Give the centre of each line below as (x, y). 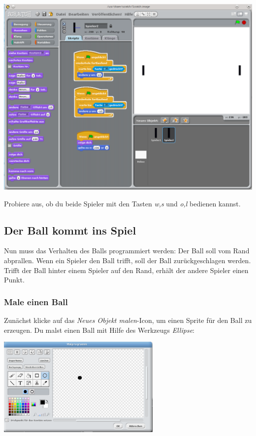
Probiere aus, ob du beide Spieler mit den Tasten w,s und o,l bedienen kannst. (122, 203)
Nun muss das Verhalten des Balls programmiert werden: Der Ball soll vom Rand (127, 251)
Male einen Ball (36, 301)
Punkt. (14, 280)
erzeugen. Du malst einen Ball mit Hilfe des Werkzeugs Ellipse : (99, 330)
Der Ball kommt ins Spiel (70, 230)
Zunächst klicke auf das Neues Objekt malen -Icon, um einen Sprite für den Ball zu (128, 320)
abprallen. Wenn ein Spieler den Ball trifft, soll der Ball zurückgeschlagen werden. (128, 260)
